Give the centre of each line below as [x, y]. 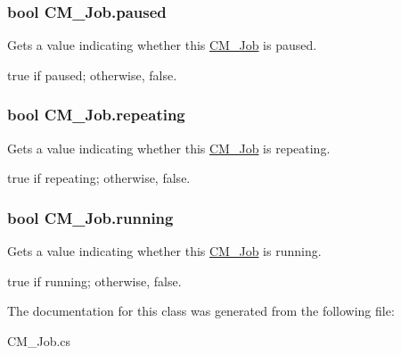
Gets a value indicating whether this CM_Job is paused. [162, 45]
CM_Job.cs [39, 340]
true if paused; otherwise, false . [92, 74]
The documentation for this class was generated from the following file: [201, 311]
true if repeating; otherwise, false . [99, 178]
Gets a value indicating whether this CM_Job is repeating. [169, 148]
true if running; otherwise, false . [94, 281]
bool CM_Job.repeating [96, 115]
